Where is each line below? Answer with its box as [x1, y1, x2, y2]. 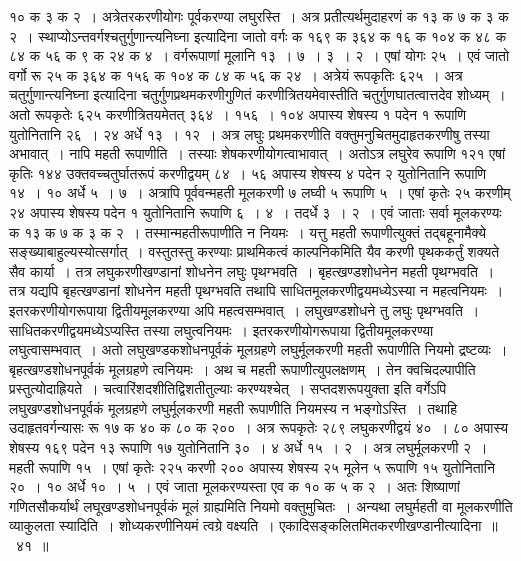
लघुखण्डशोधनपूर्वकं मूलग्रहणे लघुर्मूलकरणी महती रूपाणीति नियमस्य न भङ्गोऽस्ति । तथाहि [9, 397, 458, 418]
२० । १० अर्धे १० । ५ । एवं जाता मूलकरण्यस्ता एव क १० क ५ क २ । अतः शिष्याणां [9, 476, 460, 497]
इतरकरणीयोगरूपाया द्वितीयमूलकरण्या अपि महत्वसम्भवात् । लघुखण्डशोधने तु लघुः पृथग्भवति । [9, 299, 480, 320]
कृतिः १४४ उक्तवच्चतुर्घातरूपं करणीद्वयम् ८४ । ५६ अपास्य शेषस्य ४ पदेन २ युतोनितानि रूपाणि [9, 162, 487, 183]
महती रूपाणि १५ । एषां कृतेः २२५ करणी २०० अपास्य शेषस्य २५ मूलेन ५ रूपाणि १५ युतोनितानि [9, 456, 495, 477]
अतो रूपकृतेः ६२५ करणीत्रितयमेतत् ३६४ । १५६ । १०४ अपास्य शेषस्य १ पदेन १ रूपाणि [9, 103, 467, 124]
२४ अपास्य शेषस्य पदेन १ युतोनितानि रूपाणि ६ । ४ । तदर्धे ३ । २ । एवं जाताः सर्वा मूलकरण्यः [9, 201, 502, 222]
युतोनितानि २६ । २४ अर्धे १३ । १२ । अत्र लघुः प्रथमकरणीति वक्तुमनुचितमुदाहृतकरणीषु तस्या [9, 123, 490, 144]
